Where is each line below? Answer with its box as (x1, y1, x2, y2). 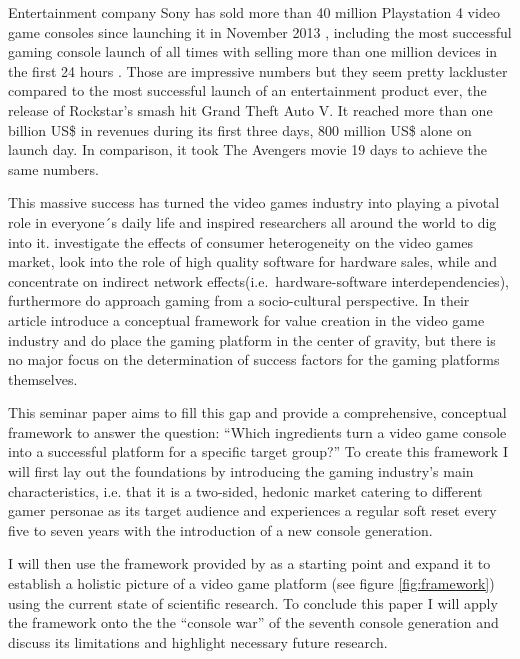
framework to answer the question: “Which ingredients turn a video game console (8, 421, 507, 442)
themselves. (8, 368, 78, 389)
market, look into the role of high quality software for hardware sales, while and (8, 251, 497, 272)
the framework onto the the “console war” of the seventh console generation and (8, 612, 499, 633)
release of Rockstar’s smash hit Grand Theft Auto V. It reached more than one (8, 99, 493, 120)
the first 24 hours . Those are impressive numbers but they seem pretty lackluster (8, 60, 508, 81)
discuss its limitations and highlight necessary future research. (8, 631, 388, 652)
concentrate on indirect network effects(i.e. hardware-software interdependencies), (8, 270, 509, 291)
